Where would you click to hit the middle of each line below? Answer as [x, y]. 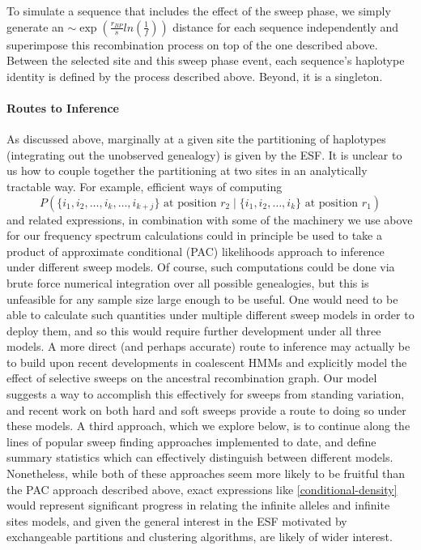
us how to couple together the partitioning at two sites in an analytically [187, 171]
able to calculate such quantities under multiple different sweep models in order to [210, 315]
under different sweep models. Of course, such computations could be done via [201, 267]
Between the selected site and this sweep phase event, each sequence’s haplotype [206, 60]
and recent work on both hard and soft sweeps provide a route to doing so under [206, 409]
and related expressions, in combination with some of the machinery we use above [210, 219]
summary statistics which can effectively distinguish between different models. [200, 457]
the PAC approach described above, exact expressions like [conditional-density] [202, 489]
